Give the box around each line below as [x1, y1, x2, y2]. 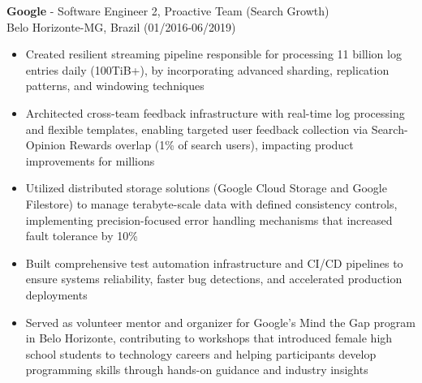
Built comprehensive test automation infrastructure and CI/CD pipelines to [25, 254, 403, 271]
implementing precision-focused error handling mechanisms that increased [25, 211, 393, 228]
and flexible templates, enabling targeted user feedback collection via [25, 120, 368, 137]
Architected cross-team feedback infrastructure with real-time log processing [25, 104, 405, 121]
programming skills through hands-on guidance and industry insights [25, 361, 368, 378]
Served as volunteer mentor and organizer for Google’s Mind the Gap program [25, 313, 416, 330]
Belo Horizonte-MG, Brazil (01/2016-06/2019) [6, 18, 236, 35]
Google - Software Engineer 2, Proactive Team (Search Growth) [6, 2, 329, 19]
